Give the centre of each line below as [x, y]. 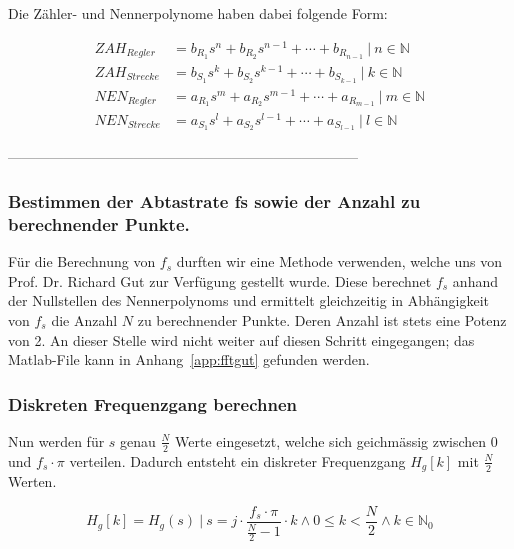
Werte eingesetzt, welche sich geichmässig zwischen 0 [336, 440]
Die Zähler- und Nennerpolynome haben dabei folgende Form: [198, 13]
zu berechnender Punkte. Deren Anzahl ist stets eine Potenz [322, 319]
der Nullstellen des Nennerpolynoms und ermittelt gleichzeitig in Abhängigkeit [249, 300]
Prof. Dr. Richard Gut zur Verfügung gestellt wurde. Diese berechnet [220, 280]
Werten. [32, 481]
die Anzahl [84, 319]
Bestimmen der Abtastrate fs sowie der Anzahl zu [214, 200]
